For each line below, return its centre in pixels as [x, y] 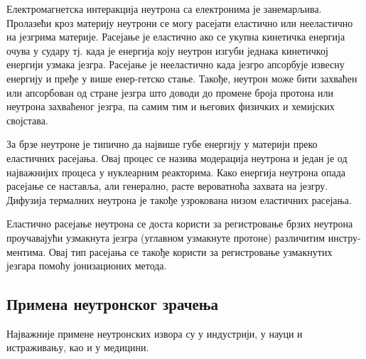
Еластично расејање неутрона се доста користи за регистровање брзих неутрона [180, 224]
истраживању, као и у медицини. [78, 347]
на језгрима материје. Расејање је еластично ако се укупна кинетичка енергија [176, 37]
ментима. [26, 251]
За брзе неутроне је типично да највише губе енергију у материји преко [162, 144]
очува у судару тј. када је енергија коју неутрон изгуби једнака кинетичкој [167, 50]
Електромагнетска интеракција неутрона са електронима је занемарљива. [164, 9]
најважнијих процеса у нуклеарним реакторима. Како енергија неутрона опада [176, 172]
